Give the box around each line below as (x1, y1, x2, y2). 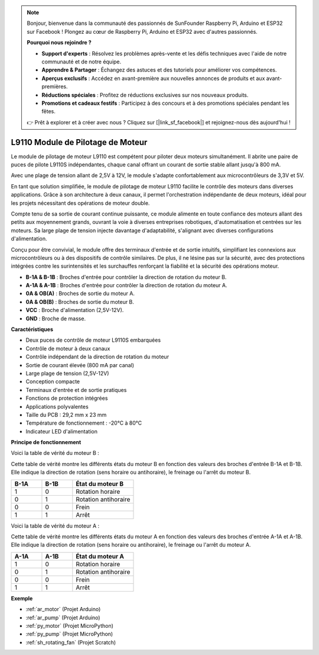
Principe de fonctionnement (11, 439, 82, 446)
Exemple (11, 595, 33, 602)
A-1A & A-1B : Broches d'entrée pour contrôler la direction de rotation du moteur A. (25, 282, 227, 289)
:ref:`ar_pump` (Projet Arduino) (25, 614, 100, 621)
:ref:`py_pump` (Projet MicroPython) (25, 631, 113, 638)
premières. (41, 83, 68, 90)
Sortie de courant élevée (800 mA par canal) (25, 361, 135, 368)
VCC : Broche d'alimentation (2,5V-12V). (25, 307, 124, 314)
